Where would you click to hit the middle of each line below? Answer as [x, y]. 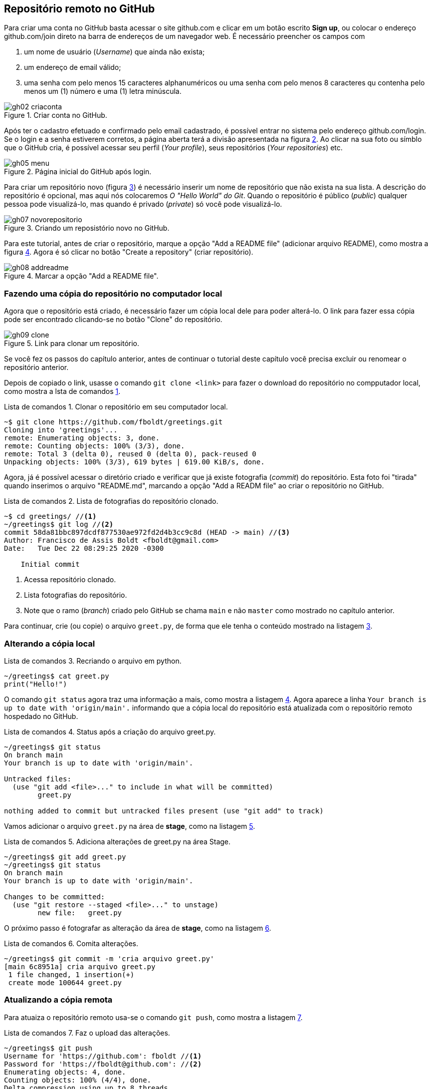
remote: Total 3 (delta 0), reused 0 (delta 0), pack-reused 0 [130, 454]
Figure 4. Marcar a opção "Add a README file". [81, 276]
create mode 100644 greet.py [65, 982]
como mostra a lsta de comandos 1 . [62, 391]
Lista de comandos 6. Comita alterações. [71, 943]
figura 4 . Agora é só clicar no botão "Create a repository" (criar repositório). [129, 252]
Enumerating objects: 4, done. [65, 1072]
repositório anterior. [36, 367]
